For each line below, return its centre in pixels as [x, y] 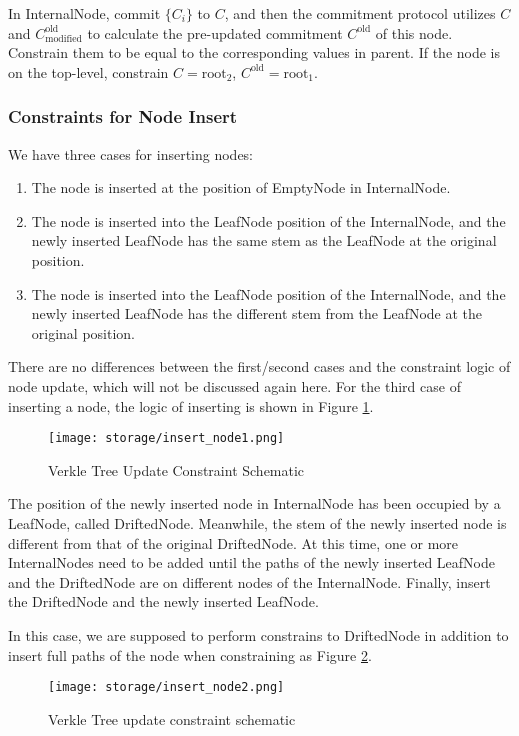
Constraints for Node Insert [123, 116]
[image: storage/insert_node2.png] [166, 687]
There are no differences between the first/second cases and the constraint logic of [259, 366]
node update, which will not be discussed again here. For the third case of [234, 385]
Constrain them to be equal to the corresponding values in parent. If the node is [254, 52]
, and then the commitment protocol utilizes [360, 13]
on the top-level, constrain [88, 71]
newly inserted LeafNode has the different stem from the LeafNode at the [257, 313]
